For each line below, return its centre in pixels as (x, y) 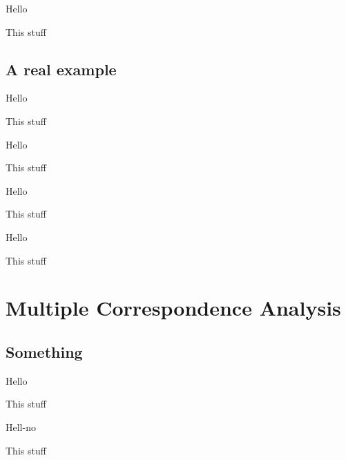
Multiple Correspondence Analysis (173, 308)
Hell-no (21, 427)
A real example (61, 69)
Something (44, 351)
